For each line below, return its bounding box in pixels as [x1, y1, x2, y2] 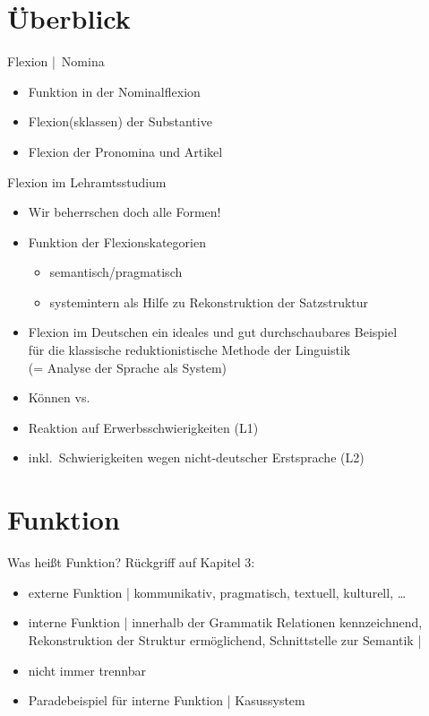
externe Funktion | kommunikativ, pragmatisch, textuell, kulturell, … [28, 582, 407, 601]
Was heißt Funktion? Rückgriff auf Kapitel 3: [7, 553, 255, 572]
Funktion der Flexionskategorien [28, 232, 206, 251]
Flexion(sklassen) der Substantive [28, 112, 212, 131]
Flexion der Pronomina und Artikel [28, 142, 223, 160]
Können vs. [28, 388, 90, 407]
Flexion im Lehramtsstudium [7, 172, 167, 191]
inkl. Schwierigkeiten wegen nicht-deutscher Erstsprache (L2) [28, 448, 365, 467]
